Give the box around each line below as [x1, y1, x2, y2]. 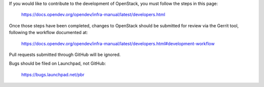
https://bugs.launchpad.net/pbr [21, 71, 85, 77]
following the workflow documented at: [9, 30, 88, 35]
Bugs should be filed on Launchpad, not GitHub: [9, 61, 106, 67]
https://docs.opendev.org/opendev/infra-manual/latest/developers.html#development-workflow [21, 40, 215, 46]
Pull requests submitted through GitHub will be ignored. [9, 52, 121, 57]
